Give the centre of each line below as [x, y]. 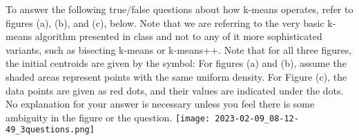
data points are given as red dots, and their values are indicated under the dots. [175, 90]
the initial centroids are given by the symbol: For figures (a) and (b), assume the [176, 63]
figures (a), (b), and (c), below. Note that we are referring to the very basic [165, 22]
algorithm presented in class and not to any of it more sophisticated [178, 36]
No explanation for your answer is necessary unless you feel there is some [160, 104]
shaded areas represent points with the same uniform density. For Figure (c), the [176, 76]
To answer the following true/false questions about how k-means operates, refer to [179, 9]
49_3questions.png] [50, 130]
